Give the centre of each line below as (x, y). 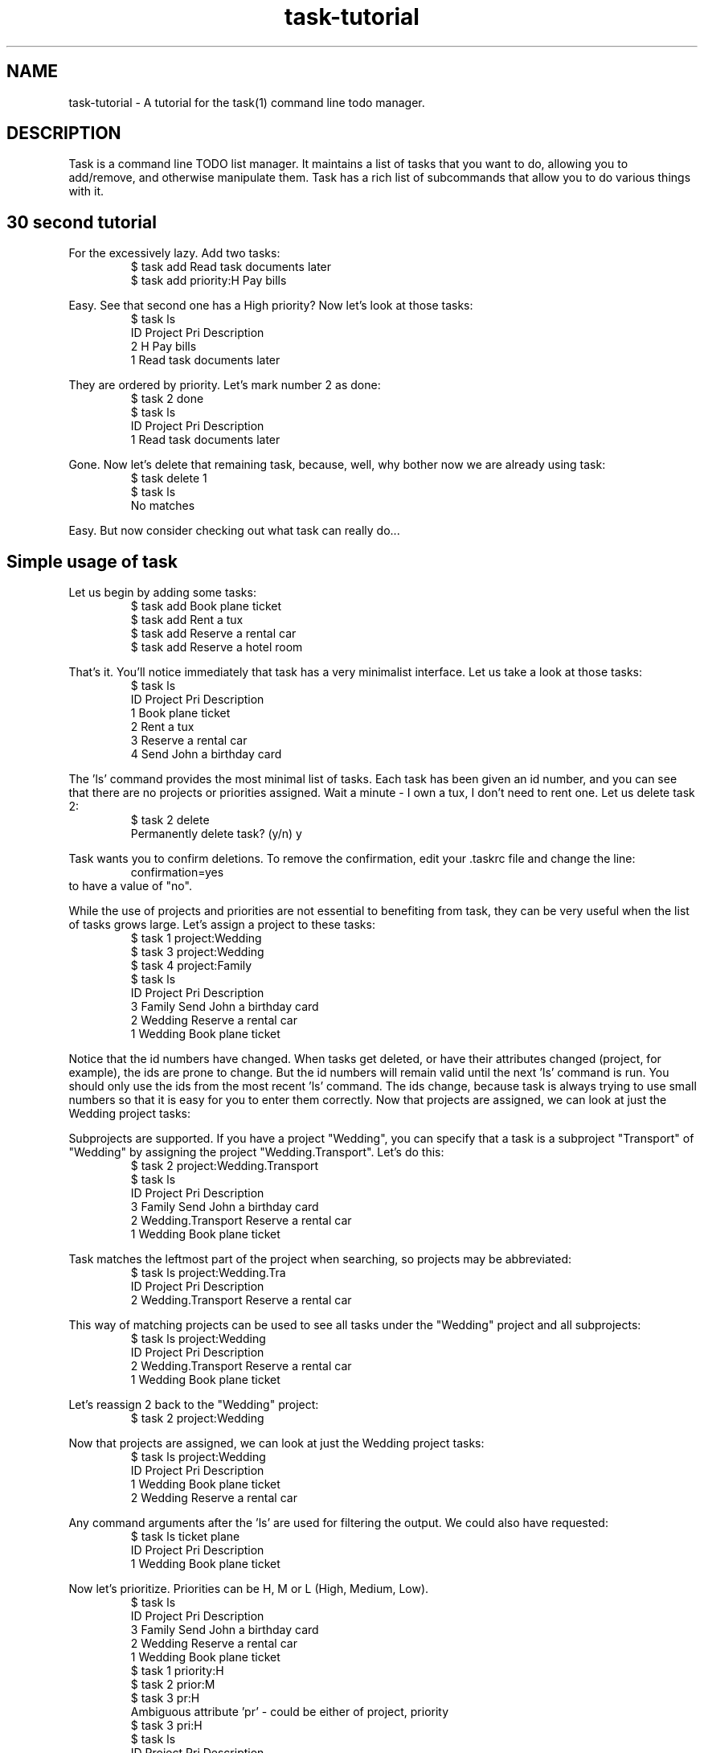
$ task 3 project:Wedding (197, 952)
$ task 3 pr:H (165, 1698)
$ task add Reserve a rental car (213, 634)
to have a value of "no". (130, 886)
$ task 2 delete (170, 820)
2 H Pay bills (164, 347)
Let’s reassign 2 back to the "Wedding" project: (194, 1405)
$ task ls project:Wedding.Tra (208, 1273)
